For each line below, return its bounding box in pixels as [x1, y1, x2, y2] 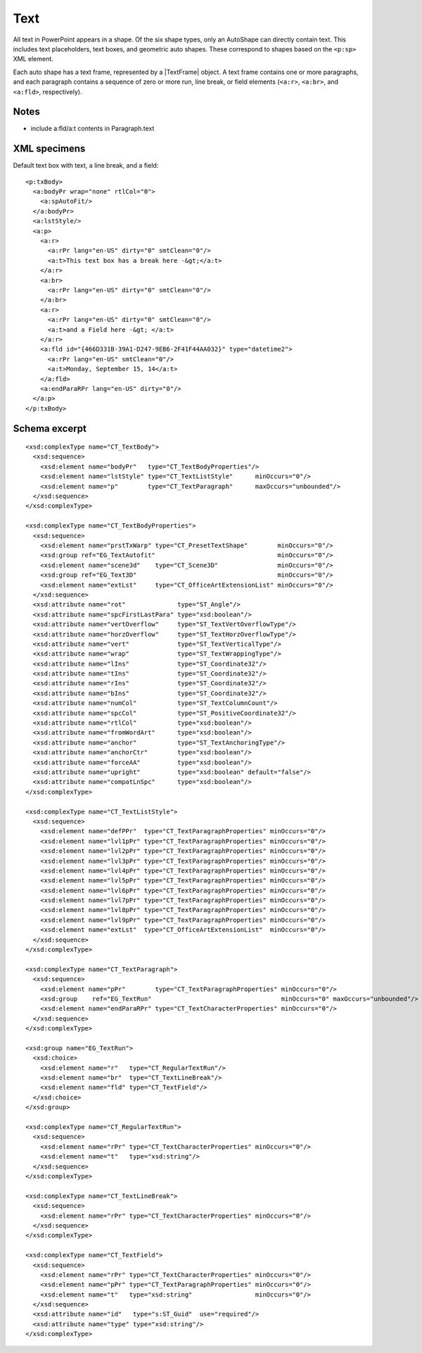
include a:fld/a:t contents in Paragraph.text [30, 124, 155, 133]
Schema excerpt [13, 423, 87, 435]
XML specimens [13, 143, 86, 155]
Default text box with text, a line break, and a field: [13, 161, 159, 170]
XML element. [13, 55, 54, 63]
